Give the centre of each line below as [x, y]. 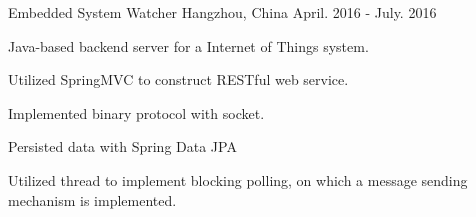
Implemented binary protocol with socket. [136, 112]
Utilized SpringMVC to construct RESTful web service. [178, 79]
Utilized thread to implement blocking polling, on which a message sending [238, 179]
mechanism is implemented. [92, 199]
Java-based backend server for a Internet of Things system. [188, 45]
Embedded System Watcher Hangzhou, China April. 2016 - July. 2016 [222, 12]
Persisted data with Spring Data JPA [122, 146]
